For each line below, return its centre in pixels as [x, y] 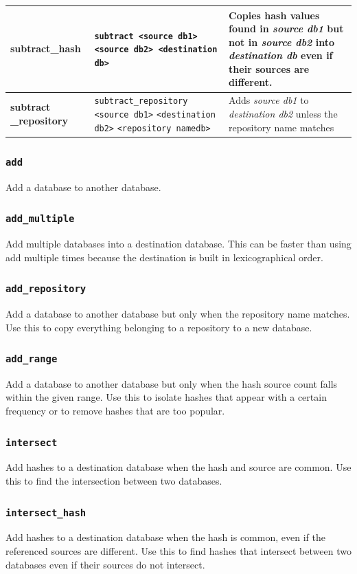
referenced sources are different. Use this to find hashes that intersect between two [178, 551]
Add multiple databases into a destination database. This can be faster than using [178, 243]
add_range [32, 359]
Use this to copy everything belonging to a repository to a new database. [159, 327]
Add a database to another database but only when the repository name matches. [178, 313]
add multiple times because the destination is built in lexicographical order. [164, 257]
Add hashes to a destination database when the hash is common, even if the [165, 537]
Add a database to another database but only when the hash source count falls [172, 383]
